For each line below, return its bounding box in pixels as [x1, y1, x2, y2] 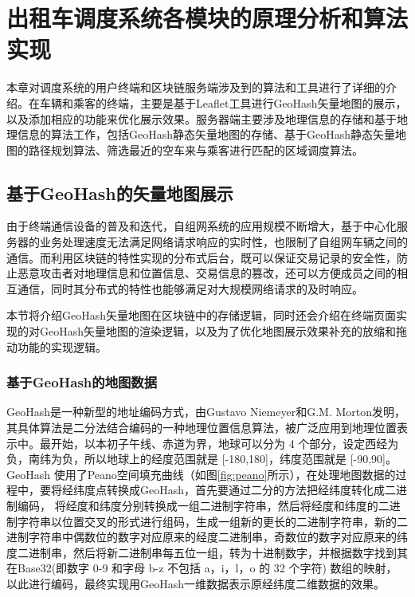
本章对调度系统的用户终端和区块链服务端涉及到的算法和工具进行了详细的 [6, 79, 386, 96]
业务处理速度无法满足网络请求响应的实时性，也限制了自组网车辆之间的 [39, 234, 408, 250]
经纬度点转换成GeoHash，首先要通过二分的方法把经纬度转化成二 [61, 481, 397, 498]
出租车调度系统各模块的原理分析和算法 [6, 2, 409, 34]
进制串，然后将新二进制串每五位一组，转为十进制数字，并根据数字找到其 [28, 544, 408, 560]
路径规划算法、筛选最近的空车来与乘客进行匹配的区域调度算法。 [28, 141, 363, 158]
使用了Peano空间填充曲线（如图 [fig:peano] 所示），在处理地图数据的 [53, 465, 396, 482]
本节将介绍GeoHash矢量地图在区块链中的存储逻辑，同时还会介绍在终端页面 [6, 307, 397, 324]
